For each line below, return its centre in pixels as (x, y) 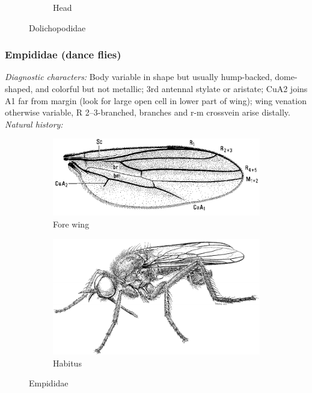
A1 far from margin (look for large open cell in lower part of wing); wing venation (156, 100)
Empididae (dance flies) (63, 54)
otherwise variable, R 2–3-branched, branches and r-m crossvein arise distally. (148, 112)
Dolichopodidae (57, 27)
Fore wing (71, 224)
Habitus (67, 363)
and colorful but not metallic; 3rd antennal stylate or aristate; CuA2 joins (172, 88)
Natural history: (34, 124)
